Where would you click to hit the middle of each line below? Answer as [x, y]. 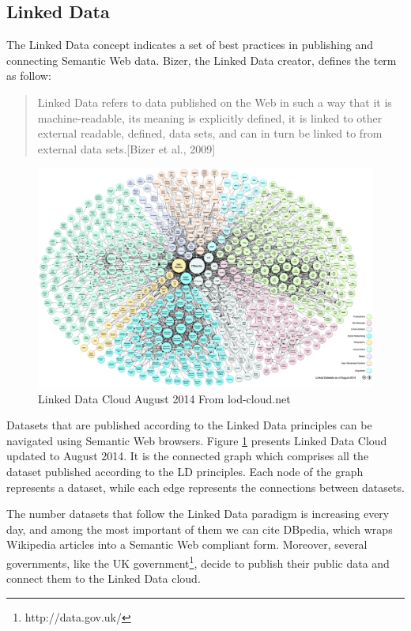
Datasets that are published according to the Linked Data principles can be [189, 425]
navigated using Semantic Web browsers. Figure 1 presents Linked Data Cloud [197, 440]
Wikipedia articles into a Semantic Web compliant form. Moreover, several [187, 544]
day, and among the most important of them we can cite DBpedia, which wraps [200, 529]
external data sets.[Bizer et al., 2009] [126, 148]
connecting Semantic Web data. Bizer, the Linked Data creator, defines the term [202, 60]
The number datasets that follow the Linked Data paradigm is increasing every [198, 514]
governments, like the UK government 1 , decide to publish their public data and [198, 562]
